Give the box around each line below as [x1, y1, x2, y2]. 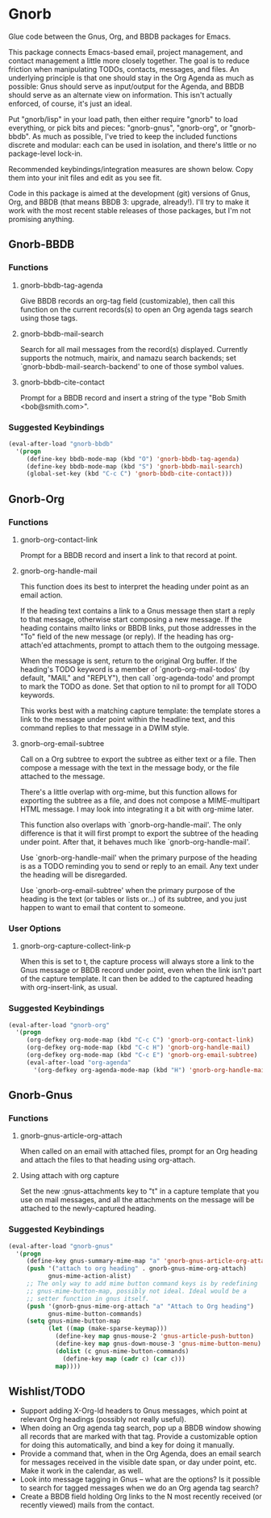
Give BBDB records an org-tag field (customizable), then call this [19, 296, 236, 305]
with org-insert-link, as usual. [19, 983, 119, 992]
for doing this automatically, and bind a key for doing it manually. [19, 1440, 236, 1450]
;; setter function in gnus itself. [26, 1294, 150, 1302]
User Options [8, 922, 62, 933]
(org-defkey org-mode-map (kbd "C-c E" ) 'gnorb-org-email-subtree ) [26, 1051, 258, 1059]
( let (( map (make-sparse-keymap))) [48, 1325, 168, 1333]
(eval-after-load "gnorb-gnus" [8, 1242, 114, 1250]
